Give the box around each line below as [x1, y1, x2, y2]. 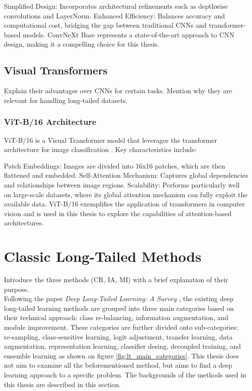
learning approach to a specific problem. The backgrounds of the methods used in [4, 369, 246, 379]
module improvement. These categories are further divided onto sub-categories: [4, 322, 238, 332]
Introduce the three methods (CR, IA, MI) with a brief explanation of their [4, 274, 228, 285]
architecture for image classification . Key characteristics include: [4, 144, 197, 154]
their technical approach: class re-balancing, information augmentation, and [4, 312, 229, 323]
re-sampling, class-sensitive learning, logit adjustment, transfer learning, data [4, 331, 233, 341]
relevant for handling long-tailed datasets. [4, 95, 127, 105]
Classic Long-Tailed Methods [4, 246, 202, 266]
